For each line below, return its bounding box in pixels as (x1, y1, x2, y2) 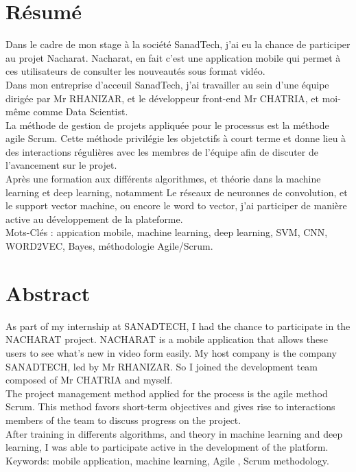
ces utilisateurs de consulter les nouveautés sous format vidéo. (5, 64, 265, 78)
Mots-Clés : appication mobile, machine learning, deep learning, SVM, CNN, (5, 225, 328, 239)
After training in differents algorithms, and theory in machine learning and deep (5, 426, 343, 440)
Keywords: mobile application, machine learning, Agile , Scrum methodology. (5, 453, 329, 467)
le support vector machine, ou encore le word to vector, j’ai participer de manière (5, 198, 347, 213)
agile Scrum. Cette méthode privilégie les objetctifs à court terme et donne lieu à (5, 131, 346, 145)
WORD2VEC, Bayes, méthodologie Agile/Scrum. (5, 239, 213, 253)
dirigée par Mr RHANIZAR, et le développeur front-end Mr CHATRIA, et (5, 91, 319, 105)
